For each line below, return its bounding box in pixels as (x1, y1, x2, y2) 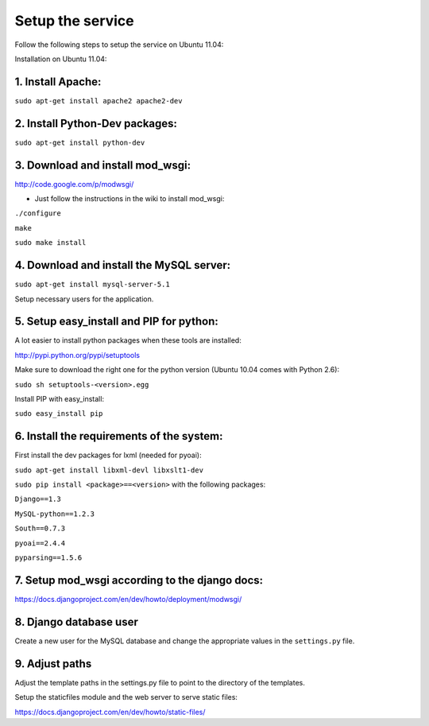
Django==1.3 (14, 495, 61, 504)
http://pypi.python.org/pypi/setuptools (14, 350, 141, 359)
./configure (14, 209, 61, 218)
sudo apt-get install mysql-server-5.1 (14, 280, 170, 289)
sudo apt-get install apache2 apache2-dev (14, 96, 183, 105)
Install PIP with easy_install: (14, 394, 105, 403)
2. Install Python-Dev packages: (14, 116, 178, 130)
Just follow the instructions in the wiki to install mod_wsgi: (34, 194, 225, 204)
